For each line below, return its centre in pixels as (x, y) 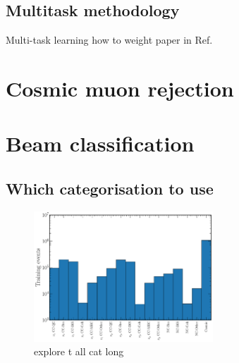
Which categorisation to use (110, 188)
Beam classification (100, 143)
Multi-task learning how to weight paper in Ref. (109, 40)
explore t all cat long (79, 351)
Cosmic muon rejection (120, 88)
